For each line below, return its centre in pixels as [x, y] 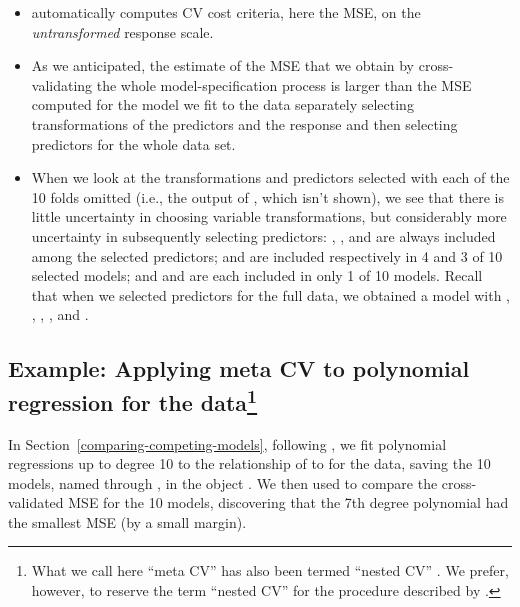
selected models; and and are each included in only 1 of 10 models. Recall [257, 275]
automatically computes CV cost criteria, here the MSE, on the [226, 12]
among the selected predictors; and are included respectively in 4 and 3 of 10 [267, 255]
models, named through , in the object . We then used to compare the [223, 482]
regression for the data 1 [133, 399]
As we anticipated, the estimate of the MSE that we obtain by [223, 65]
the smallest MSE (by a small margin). [127, 521]
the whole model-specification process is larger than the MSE [284, 84]
